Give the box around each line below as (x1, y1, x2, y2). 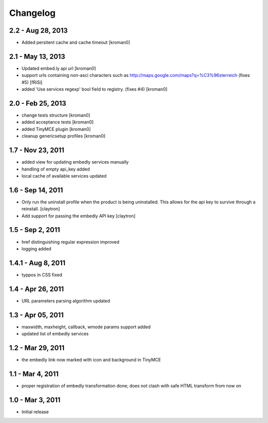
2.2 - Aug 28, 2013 (9, 26, 68, 35)
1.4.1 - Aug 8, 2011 (9, 258, 66, 267)
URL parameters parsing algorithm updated (21, 298, 110, 303)
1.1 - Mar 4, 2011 (9, 369, 59, 378)
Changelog (9, 7, 56, 18)
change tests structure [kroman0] (21, 112, 90, 119)
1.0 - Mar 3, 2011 (9, 396, 61, 404)
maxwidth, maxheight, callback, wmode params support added (21, 324, 151, 330)
